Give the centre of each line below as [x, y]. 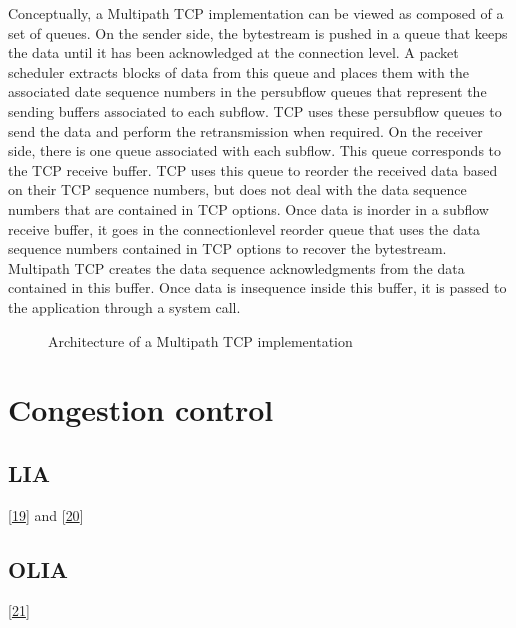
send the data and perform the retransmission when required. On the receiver [245, 130]
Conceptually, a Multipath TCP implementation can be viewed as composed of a [256, 13]
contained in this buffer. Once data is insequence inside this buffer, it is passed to [257, 287]
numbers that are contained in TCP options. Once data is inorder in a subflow [248, 208]
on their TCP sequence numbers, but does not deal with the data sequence [237, 189]
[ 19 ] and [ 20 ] [46, 514]
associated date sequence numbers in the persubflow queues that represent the [247, 91]
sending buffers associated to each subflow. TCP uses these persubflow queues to [255, 110]
